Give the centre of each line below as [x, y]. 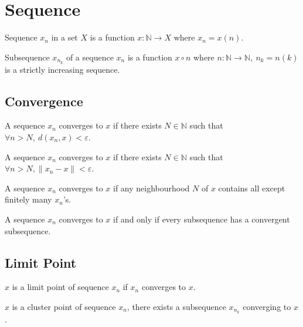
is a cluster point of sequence [64, 306]
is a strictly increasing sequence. [62, 69]
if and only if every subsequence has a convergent [202, 219]
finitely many [28, 199]
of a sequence [90, 57]
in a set [64, 37]
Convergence [44, 101]
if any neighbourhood [151, 188]
